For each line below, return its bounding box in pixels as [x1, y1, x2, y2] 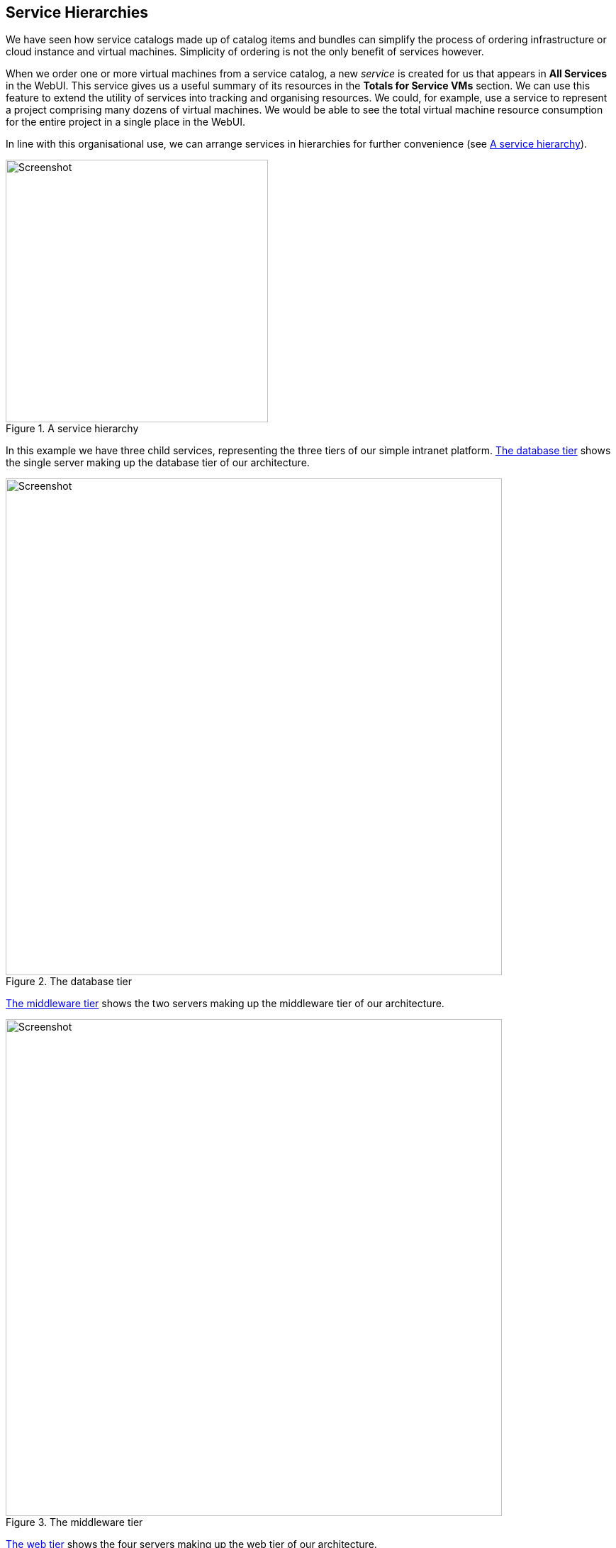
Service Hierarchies [6, 4, 149, 21]
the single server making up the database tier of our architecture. [6, 456, 310, 469]
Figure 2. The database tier [6, 975, 132, 988]
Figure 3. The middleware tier [6, 1516, 143, 1529]
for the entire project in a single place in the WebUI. [6, 116, 245, 128]
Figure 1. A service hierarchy [6, 422, 139, 435]
